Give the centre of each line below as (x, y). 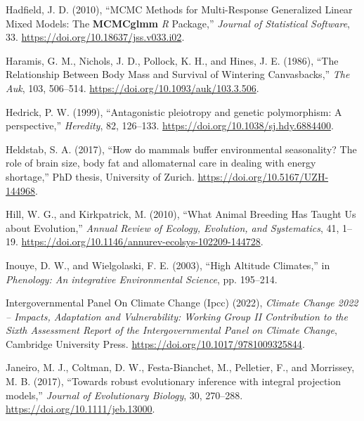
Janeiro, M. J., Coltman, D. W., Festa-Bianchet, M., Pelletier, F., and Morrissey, (180, 367)
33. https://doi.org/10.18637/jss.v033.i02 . (95, 37)
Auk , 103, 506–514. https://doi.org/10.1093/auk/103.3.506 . (132, 88)
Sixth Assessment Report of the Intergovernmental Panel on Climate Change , (171, 330)
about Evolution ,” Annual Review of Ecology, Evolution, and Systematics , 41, (173, 227)
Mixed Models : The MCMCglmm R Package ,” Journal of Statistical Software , (178, 23)
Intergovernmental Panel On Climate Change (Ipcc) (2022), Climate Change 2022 (182, 303)
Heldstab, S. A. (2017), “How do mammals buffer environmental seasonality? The (181, 149)
